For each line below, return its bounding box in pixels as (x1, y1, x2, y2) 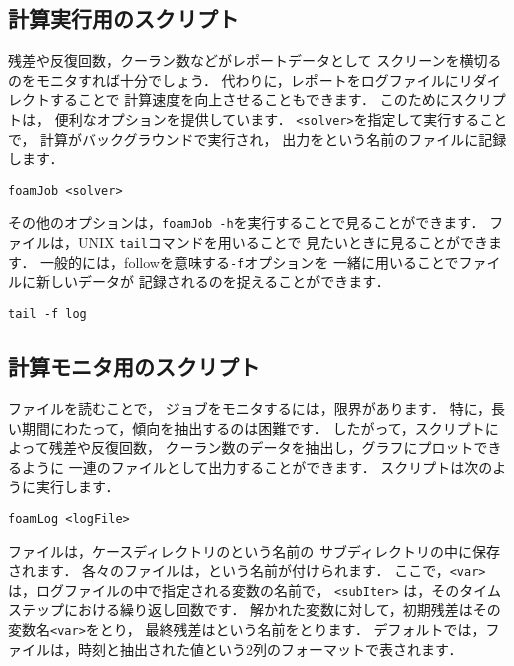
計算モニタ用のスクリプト (8, 351, 260, 382)
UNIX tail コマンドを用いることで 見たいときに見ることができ (77, 232, 489, 253)
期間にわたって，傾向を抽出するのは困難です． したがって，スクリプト (21, 417, 485, 438)
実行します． (35, 476, 120, 497)
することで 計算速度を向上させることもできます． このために (49, 89, 450, 110)
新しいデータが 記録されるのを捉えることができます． (35, 271, 390, 292)
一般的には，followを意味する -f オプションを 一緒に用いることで (40, 251, 459, 272)
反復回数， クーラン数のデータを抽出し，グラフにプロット (90, 437, 474, 458)
